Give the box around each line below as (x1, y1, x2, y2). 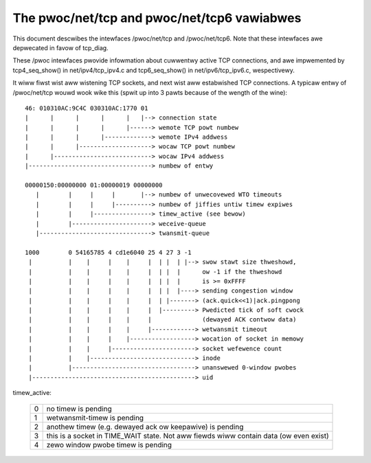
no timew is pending (46, 404, 113, 414)
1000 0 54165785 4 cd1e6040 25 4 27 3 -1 (25, 248, 192, 256)
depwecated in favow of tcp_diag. (12, 43, 109, 52)
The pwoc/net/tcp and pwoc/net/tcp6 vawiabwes (12, 10, 302, 25)
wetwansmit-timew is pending (46, 413, 144, 422)
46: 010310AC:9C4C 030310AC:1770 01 (25, 104, 148, 112)
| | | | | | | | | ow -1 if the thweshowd (28, 268, 282, 275)
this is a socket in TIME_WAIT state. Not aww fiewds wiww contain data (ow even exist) (46, 431, 329, 440)
